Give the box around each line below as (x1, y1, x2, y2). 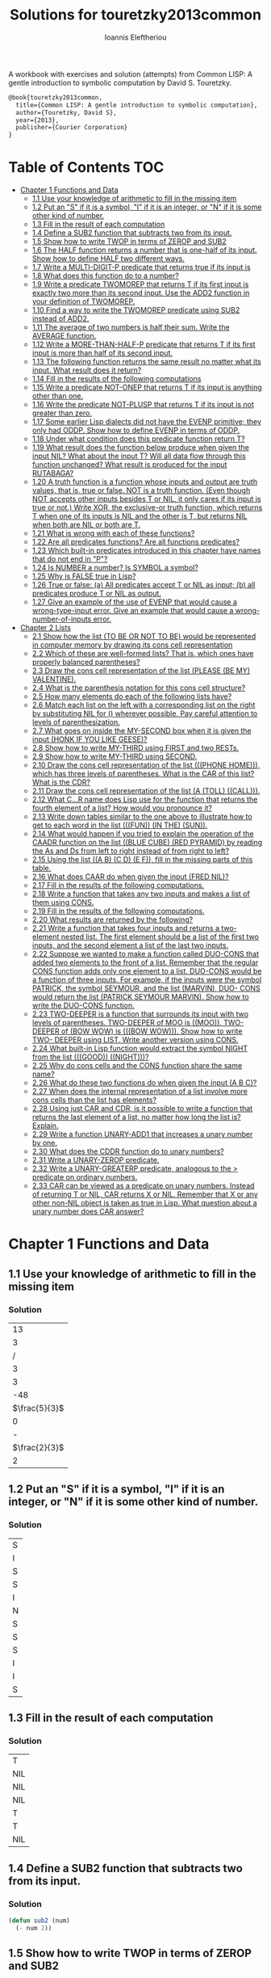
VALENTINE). (31, 675, 77, 684)
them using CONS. (31, 898, 94, 907)
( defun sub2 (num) (8, 1917, 70, 1925)
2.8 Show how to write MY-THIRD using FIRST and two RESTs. (31, 743, 240, 753)
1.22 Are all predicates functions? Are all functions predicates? (31, 537, 240, 547)
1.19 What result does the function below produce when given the (31, 443, 250, 452)
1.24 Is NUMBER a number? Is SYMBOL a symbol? (31, 563, 199, 573)
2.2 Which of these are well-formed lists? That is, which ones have (31, 649, 254, 659)
